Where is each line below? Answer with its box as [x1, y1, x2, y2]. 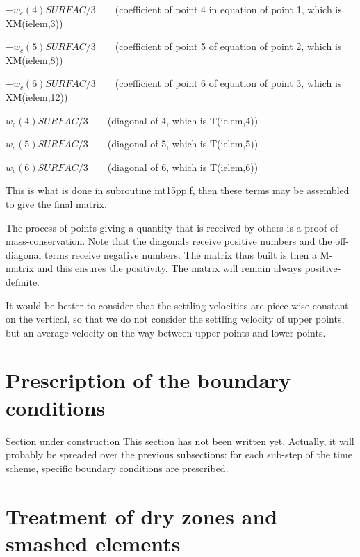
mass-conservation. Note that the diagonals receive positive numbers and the [6, 234, 332, 248]
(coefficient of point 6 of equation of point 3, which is [115, 76, 342, 90]
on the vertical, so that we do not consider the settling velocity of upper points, [6, 312, 345, 326]
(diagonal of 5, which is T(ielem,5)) [107, 136, 259, 151]
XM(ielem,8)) [6, 52, 63, 67]
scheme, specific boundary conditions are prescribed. [6, 460, 229, 475]
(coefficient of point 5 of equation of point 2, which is [115, 39, 342, 54]
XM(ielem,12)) [6, 89, 68, 104]
